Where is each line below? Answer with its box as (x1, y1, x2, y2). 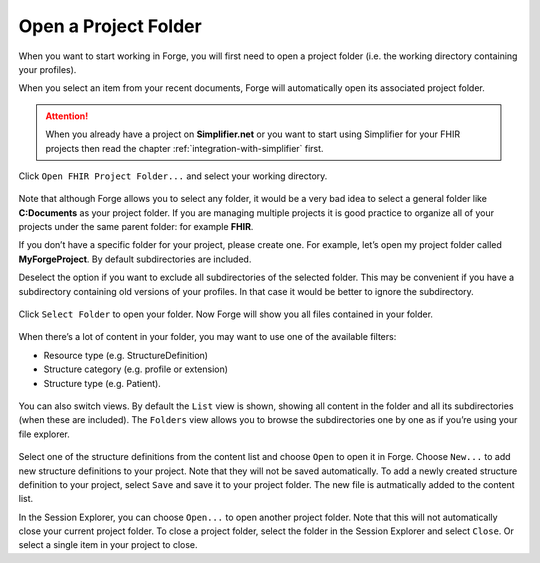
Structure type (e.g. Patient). (43, 377, 162, 389)
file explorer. (18, 428, 70, 440)
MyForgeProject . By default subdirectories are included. (18, 253, 252, 265)
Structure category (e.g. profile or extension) (43, 363, 229, 375)
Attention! (45, 110, 89, 122)
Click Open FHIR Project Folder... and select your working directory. (18, 170, 328, 182)
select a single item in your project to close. (18, 539, 199, 551)
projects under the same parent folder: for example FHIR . (18, 221, 254, 233)
